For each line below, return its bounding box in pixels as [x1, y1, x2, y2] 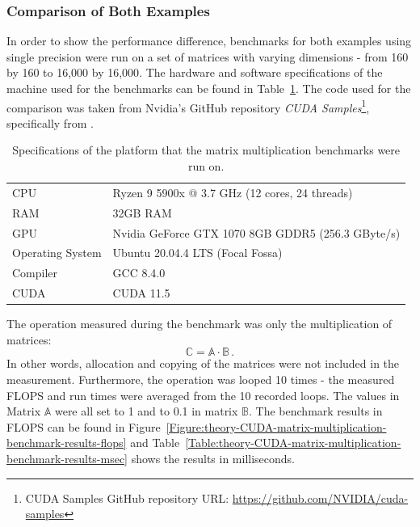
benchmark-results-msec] [6, 449, 128, 466]
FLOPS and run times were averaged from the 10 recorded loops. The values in [6, 386, 400, 403]
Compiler [12, 264, 58, 281]
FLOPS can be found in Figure [6, 418, 161, 435]
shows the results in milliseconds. [131, 449, 295, 466]
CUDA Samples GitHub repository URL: [25, 489, 229, 506]
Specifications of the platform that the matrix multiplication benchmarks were [12, 141, 401, 158]
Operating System [12, 244, 102, 261]
